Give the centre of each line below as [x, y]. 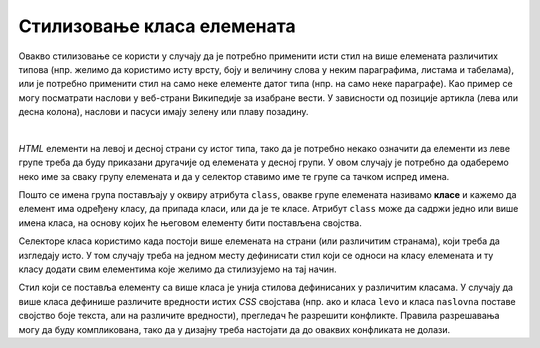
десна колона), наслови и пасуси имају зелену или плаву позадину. [163, 112]
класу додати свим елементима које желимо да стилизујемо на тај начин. [177, 269]
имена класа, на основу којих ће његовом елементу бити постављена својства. [190, 222]
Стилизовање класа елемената [157, 26]
